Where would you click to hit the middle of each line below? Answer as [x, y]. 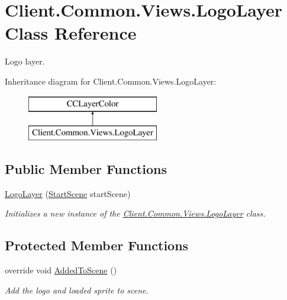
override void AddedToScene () [61, 270]
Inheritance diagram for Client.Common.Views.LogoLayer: [111, 81]
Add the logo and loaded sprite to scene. [77, 290]
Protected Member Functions [97, 245]
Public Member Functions [86, 169]
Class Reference [71, 33]
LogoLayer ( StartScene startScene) [68, 193]
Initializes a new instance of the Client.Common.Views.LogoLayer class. [135, 213]
